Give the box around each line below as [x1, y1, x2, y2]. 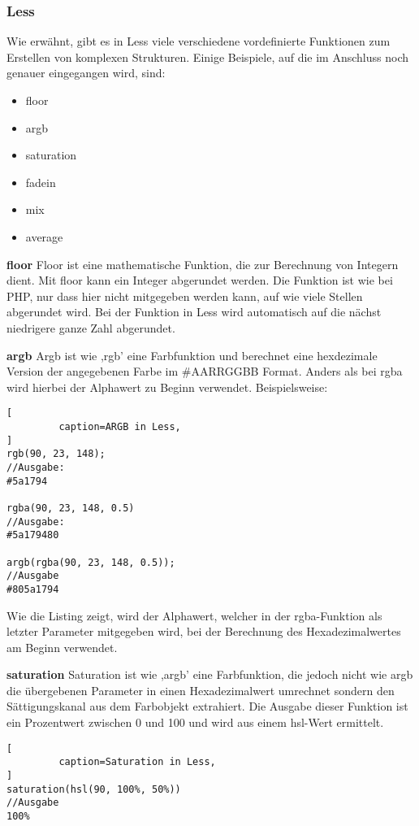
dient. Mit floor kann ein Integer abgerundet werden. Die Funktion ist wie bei [6, 272, 393, 289]
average [25, 228, 63, 245]
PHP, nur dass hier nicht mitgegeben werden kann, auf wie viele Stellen [6, 287, 363, 304]
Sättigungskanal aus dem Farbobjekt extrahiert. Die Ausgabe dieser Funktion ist [6, 698, 408, 715]
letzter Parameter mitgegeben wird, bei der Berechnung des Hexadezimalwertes [6, 623, 401, 640]
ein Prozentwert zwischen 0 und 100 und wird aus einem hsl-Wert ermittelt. [6, 714, 384, 731]
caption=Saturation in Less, [58, 756, 216, 768]
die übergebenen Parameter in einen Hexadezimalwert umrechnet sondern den [6, 681, 395, 698]
